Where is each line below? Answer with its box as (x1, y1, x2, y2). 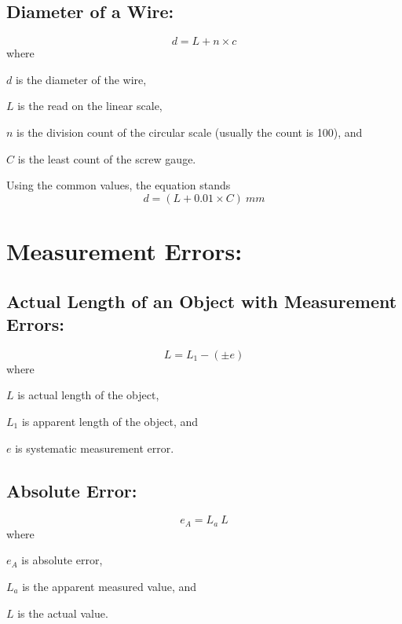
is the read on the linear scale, (17, 97, 163, 114)
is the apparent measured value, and (22, 578, 197, 594)
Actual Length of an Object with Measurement (6, 288, 397, 313)
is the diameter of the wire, (15, 71, 147, 87)
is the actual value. (17, 604, 108, 621)
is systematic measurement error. (15, 439, 174, 456)
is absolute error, (21, 552, 103, 568)
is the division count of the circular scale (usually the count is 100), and (16, 123, 363, 140)
